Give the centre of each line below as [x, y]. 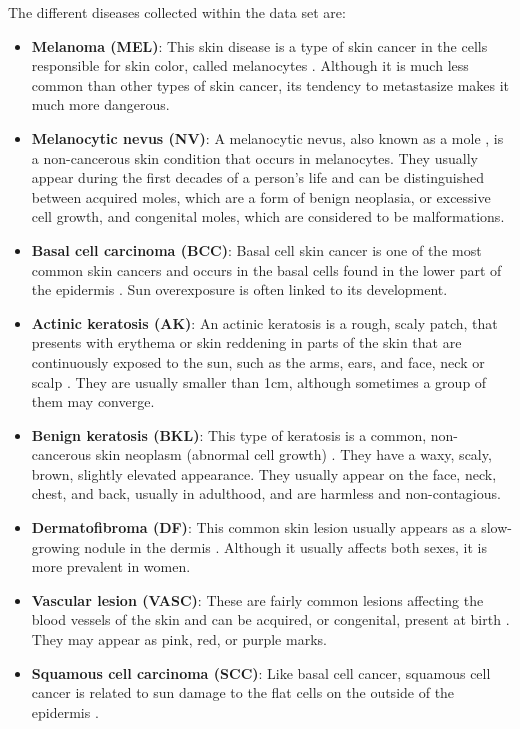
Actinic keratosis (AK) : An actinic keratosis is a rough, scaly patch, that [264, 322]
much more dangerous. [100, 104]
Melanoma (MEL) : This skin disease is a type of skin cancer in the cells [259, 45]
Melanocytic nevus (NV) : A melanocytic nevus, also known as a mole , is [267, 137]
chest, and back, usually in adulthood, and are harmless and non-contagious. [266, 493]
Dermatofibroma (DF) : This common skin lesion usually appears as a [254, 527]
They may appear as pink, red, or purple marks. [179, 639]
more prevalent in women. [111, 566]
